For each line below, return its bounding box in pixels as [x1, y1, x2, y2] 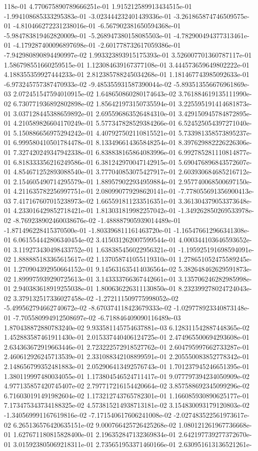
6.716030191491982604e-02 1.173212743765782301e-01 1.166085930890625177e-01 [4, 390, 250, 400]
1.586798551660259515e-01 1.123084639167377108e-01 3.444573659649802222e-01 [4, 59, 250, 70]
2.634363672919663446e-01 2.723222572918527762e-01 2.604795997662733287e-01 [4, 341, 250, 352]
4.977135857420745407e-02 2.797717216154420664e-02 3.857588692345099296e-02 [4, 380, 250, 391]
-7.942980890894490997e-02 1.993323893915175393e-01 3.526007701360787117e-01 [4, 49, 252, 60]
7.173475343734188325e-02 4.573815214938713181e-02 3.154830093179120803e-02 [4, 400, 250, 410]
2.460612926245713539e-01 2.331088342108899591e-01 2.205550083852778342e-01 [4, 351, 250, 362]
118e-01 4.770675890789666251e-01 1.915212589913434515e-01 [4, 1, 192, 11]
